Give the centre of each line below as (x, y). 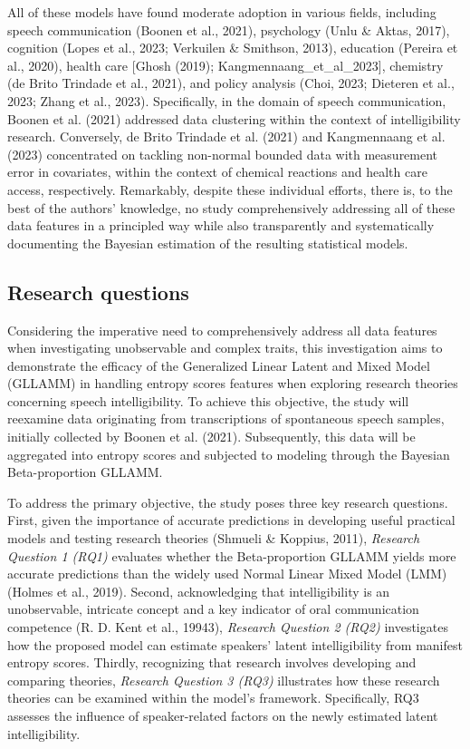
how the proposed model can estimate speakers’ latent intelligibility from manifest (235, 644)
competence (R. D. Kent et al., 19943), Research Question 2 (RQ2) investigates (228, 627)
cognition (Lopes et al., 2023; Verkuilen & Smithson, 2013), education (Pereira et (233, 48)
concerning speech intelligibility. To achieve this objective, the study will (208, 400)
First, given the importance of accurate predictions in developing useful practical (231, 520)
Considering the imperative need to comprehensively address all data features (222, 330)
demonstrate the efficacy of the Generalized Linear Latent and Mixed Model (219, 365)
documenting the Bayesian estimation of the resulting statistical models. (208, 243)
